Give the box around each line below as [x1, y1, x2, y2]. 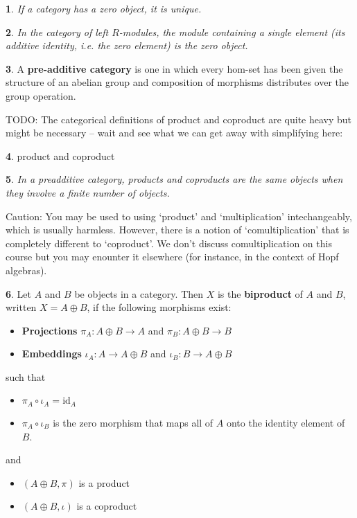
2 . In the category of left [6, 24, 109, 39]
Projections [21, 323, 78, 337]
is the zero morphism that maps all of [53, 415, 214, 429]
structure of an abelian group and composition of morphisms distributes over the [6, 75, 349, 89]
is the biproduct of [217, 286, 303, 301]
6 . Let [6, 286, 32, 301]
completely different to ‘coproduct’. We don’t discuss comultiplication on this [6, 235, 332, 250]
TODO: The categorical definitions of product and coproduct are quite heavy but [6, 111, 352, 126]
